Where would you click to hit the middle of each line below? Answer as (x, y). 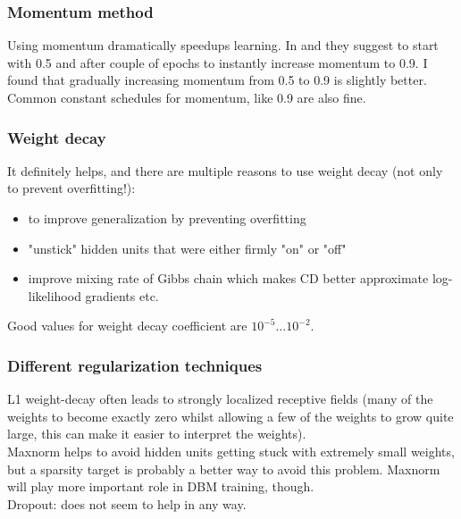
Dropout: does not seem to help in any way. (127, 503)
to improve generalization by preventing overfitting (167, 218)
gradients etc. (122, 295)
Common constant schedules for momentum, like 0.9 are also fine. (187, 97)
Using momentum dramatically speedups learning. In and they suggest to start (223, 45)
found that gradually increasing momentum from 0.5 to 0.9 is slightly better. (217, 80)
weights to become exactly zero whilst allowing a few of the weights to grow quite (230, 416)
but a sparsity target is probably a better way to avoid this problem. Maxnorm (224, 469)
